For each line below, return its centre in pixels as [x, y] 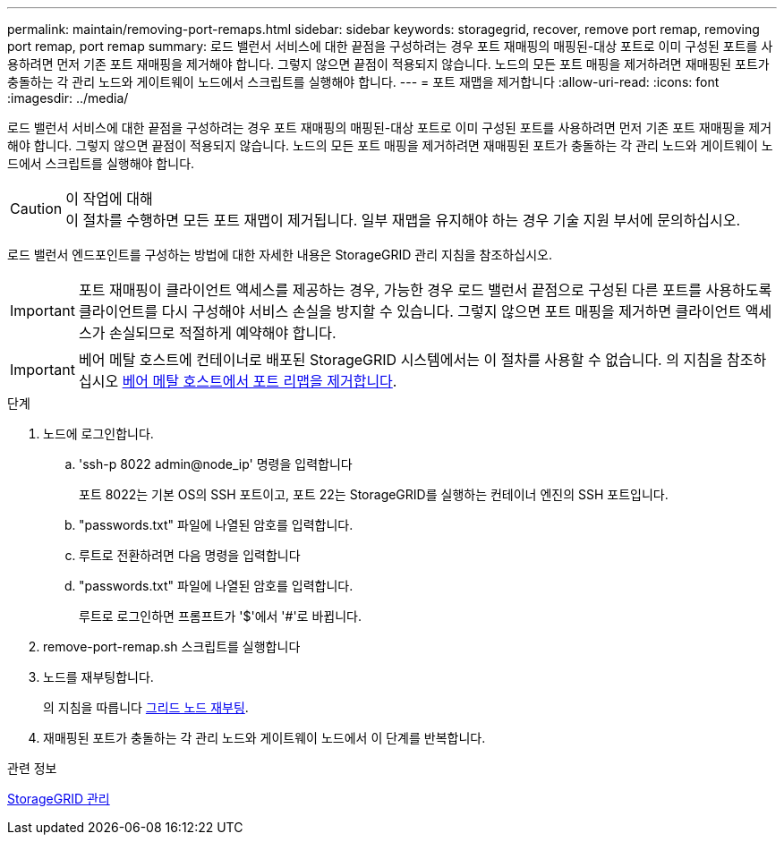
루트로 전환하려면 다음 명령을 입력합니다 [190, 555]
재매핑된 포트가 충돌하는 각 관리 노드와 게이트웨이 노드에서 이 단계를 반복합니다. [264, 738]
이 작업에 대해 [109, 199]
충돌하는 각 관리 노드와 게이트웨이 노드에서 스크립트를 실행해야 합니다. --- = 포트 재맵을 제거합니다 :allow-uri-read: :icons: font [363, 82]
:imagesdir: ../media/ [68, 98]
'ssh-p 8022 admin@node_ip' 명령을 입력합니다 [216, 464]
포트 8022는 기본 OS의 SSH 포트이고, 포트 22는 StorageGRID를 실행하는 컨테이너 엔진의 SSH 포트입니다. [374, 494]
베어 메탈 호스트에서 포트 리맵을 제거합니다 [257, 381]
